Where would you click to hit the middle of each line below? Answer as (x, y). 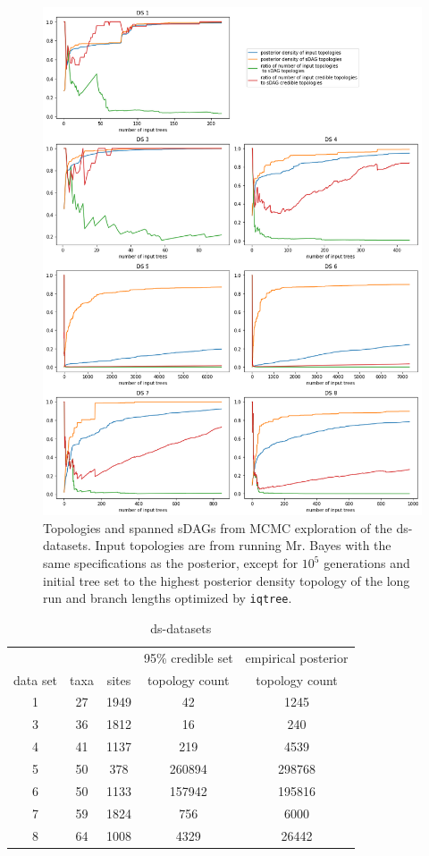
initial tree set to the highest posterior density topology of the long (227, 580)
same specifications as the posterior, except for (171, 563)
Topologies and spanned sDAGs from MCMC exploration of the (218, 527)
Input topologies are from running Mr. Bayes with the (243, 545)
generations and (367, 563)
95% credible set (188, 657)
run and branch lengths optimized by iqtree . (168, 598)
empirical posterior (297, 657)
